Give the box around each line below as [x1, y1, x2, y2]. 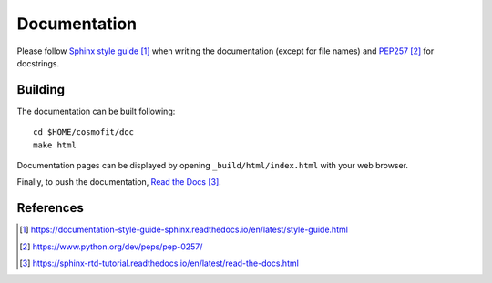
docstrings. [16, 57, 60, 68]
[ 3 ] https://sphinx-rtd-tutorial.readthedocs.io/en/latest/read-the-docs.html [19, 258, 300, 268]
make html [33, 139, 77, 150]
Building [16, 82, 66, 97]
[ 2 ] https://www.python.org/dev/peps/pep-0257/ [19, 241, 203, 252]
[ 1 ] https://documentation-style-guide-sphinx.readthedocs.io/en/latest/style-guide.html [19, 224, 348, 236]
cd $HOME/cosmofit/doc [33, 127, 135, 137]
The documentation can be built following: [16, 106, 176, 116]
